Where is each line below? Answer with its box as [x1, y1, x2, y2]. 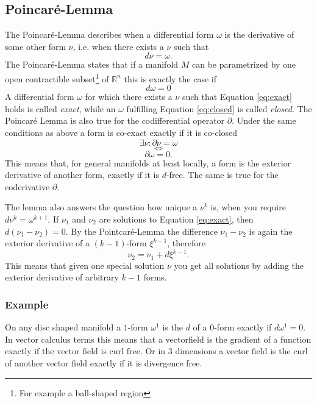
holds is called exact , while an [5, 102, 116, 115]
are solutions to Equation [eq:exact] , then [99, 212, 254, 225]
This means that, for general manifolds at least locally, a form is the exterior [5, 156, 291, 169]
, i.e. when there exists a [73, 40, 164, 52]
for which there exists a [85, 90, 173, 103]
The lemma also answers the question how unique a [5, 201, 198, 213]
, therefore [167, 237, 205, 249]
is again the [249, 224, 293, 237]
